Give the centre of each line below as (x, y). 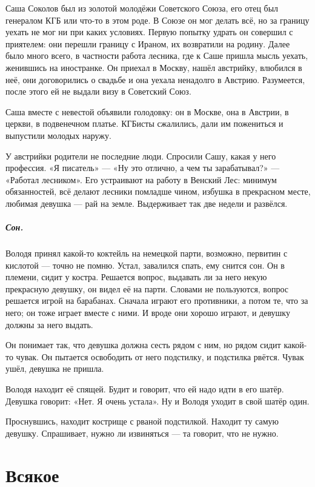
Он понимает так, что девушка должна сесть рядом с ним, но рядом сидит (143, 345)
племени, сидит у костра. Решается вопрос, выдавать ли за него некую (136, 277)
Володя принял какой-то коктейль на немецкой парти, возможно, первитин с (147, 253)
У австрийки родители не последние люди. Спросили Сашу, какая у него (141, 156)
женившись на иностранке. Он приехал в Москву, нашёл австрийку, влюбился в (154, 67)
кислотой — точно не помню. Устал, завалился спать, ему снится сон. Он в (145, 265)
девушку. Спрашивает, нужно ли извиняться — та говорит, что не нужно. (142, 433)
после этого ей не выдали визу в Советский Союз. (98, 91)
